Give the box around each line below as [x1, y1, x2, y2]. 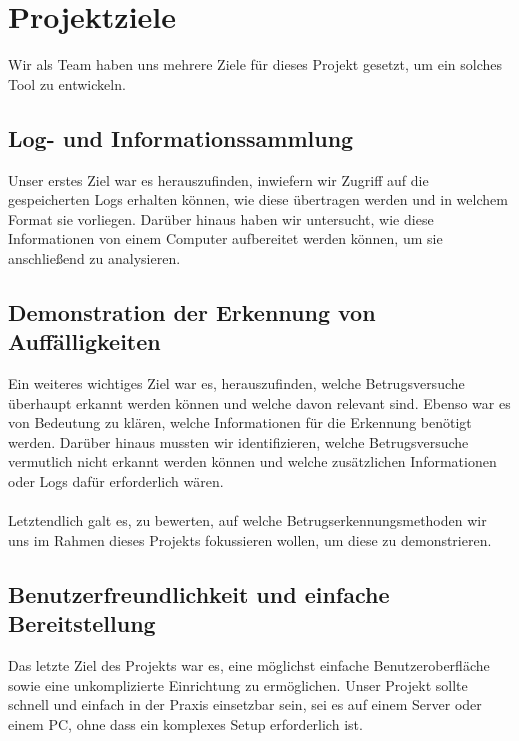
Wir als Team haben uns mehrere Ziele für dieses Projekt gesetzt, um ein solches [8, 54, 502, 75]
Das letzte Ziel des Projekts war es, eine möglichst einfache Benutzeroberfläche [8, 655, 490, 676]
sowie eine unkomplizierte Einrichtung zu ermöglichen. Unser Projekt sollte [8, 674, 468, 695]
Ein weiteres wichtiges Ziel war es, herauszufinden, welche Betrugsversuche [8, 373, 465, 394]
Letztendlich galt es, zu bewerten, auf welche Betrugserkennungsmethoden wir [8, 510, 487, 531]
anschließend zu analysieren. [8, 247, 181, 268]
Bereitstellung [8, 608, 156, 639]
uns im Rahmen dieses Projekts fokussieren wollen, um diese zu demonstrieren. [8, 529, 492, 550]
